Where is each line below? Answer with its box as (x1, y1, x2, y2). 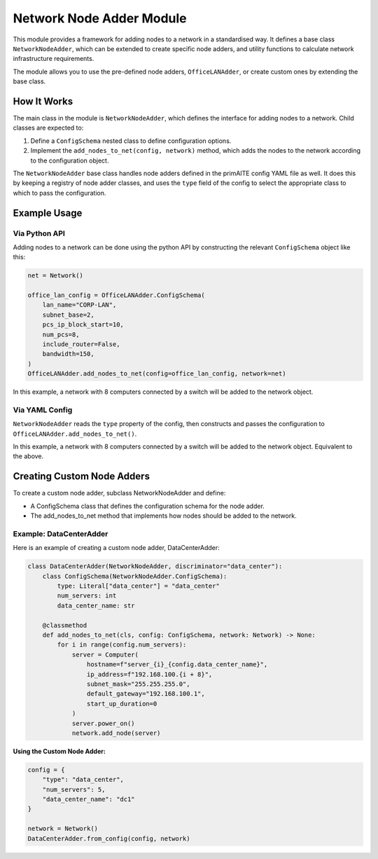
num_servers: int (57, 592, 117, 600)
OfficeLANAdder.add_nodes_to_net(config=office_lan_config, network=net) (27, 370, 286, 378)
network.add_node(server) (71, 729, 161, 737)
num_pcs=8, (42, 330, 80, 338)
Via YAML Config (13, 405, 73, 415)
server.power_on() (71, 719, 136, 727)
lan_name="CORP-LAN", (42, 301, 117, 309)
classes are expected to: (13, 123, 84, 132)
